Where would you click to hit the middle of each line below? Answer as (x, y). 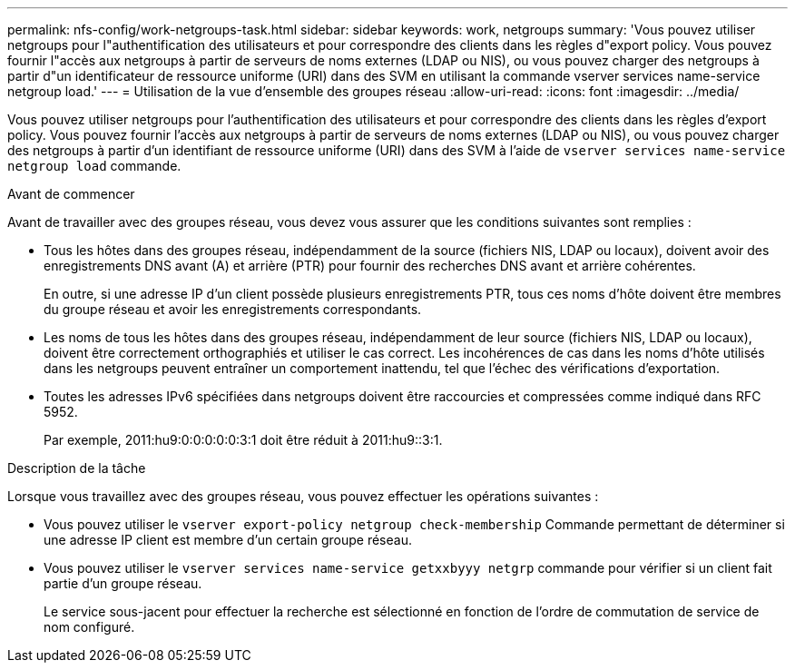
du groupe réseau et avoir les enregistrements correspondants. (233, 309)
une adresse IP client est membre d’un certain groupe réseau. (228, 540)
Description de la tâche (77, 468)
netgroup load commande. (94, 166)
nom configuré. (89, 627)
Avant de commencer (71, 194)
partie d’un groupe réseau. (123, 583)
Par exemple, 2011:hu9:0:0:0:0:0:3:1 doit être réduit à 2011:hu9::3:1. (243, 440)
